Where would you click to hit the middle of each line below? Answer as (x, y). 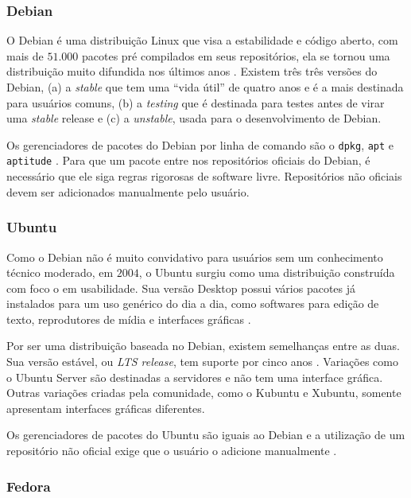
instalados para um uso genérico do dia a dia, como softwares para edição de (193, 303)
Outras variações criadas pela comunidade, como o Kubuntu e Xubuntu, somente (204, 393)
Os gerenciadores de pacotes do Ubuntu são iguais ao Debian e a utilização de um (206, 435)
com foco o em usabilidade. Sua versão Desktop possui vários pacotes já (181, 288)
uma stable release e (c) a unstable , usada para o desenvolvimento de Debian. (194, 118)
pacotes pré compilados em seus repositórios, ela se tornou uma (236, 55)
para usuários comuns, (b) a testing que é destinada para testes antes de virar (196, 102)
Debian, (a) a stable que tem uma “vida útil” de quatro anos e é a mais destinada (205, 87)
